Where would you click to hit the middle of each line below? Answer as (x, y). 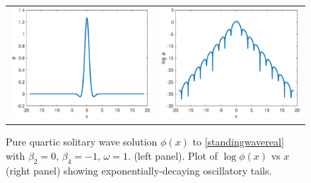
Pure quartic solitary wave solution (82, 142)
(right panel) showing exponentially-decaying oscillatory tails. (139, 170)
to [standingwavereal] (238, 142)
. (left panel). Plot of (172, 156)
